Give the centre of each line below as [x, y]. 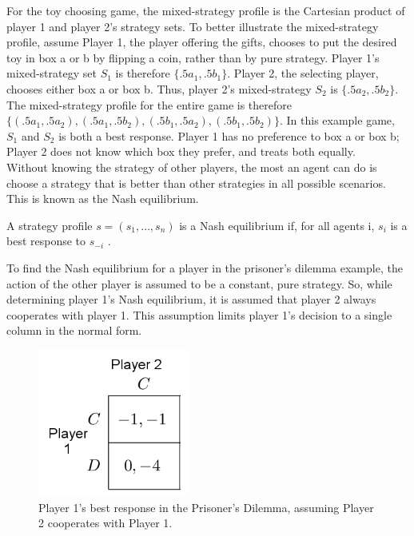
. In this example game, [337, 120]
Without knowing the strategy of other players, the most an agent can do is [192, 167]
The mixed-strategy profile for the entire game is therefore [149, 104]
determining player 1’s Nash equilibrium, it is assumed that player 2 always [191, 299]
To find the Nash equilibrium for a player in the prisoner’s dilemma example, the [205, 267]
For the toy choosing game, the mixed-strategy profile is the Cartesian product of [206, 10]
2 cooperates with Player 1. [105, 523]
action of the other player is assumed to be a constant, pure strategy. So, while [199, 283]
